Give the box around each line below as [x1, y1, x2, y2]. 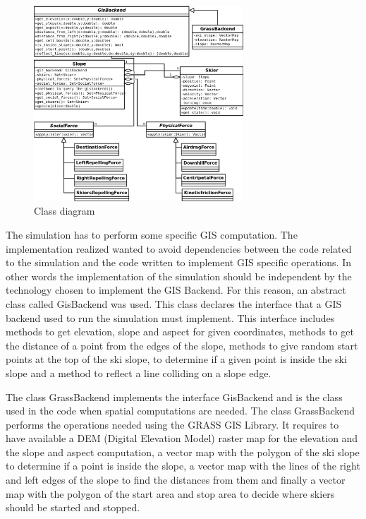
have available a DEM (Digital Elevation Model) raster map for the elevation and [6, 431, 358, 446]
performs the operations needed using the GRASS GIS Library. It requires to [6, 417, 339, 431]
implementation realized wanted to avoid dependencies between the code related [6, 241, 352, 256]
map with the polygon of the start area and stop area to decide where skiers [6, 486, 335, 501]
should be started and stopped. [6, 500, 140, 515]
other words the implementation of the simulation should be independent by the [6, 268, 352, 283]
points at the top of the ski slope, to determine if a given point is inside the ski [6, 352, 347, 366]
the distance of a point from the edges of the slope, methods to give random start [6, 338, 358, 352]
